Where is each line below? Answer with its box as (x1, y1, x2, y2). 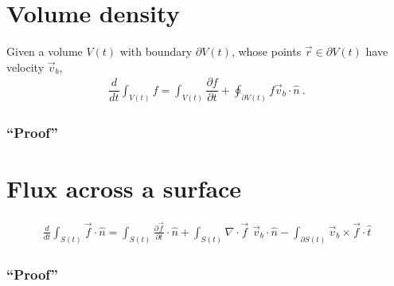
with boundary (119, 43, 193, 60)
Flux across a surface (6, 171, 242, 204)
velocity (6, 58, 45, 75)
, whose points (231, 43, 302, 60)
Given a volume (6, 43, 83, 60)
